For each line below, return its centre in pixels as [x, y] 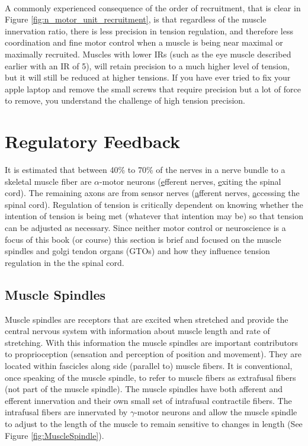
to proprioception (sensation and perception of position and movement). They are [153, 354]
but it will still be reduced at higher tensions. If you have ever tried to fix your [148, 77]
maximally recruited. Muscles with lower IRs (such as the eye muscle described [148, 54]
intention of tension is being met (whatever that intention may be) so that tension [154, 216]
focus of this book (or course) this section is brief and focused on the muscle [143, 239]
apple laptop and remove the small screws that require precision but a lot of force [153, 89]
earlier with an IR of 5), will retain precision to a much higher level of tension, [147, 65]
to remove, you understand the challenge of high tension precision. [125, 100]
